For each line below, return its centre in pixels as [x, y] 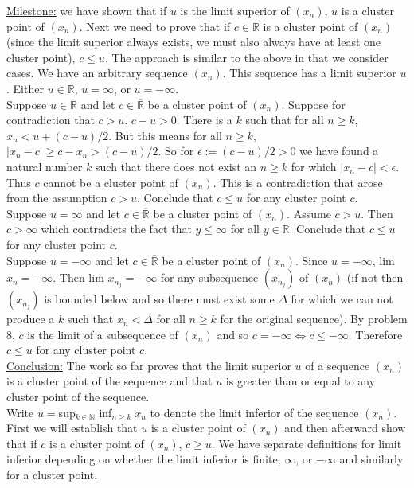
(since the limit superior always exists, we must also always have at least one [194, 42]
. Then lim [78, 277]
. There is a [204, 120]
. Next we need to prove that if [155, 26]
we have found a [339, 151]
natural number [45, 166]
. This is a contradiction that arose [298, 182]
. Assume [309, 213]
